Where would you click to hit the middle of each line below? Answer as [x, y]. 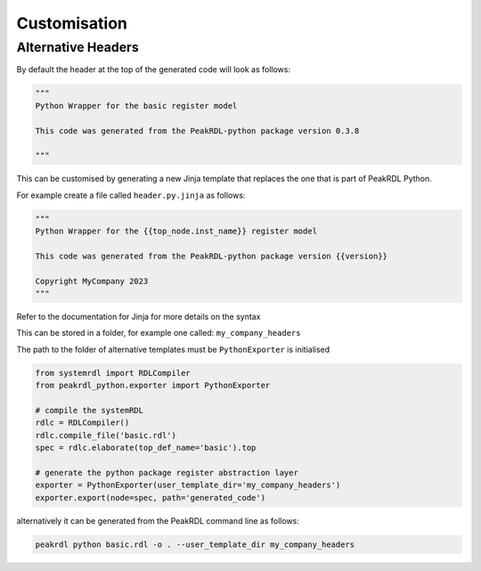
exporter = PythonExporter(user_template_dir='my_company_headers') [188, 485]
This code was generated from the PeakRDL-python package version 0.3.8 [197, 131]
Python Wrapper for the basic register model [136, 106]
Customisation [72, 23]
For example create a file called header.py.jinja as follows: [131, 195]
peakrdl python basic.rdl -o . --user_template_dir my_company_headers [195, 544]
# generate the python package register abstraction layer [167, 473]
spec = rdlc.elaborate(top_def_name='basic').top [146, 448]
